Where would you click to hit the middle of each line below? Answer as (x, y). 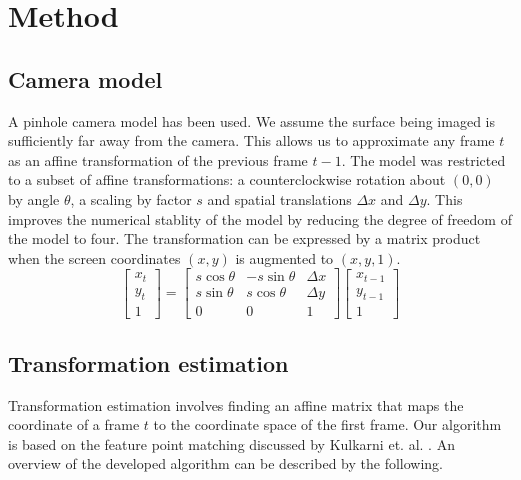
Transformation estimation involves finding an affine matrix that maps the (236, 404)
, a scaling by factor (131, 198)
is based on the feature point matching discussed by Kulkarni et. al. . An (231, 443)
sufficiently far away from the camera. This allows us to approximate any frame (251, 140)
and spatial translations (279, 198)
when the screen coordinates (94, 257)
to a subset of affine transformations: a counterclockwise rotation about (227, 179)
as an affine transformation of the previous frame (158, 159)
